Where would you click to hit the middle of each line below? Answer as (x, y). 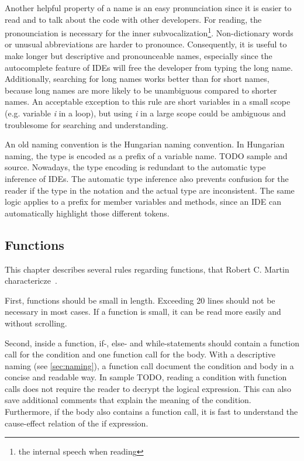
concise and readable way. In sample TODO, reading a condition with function (146, 377)
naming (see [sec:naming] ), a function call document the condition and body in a (149, 365)
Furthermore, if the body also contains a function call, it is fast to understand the (151, 412)
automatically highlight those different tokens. (87, 213)
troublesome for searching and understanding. (87, 124)
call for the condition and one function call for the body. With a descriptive (140, 354)
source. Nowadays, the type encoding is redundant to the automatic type (135, 167)
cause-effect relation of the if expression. (77, 423)
